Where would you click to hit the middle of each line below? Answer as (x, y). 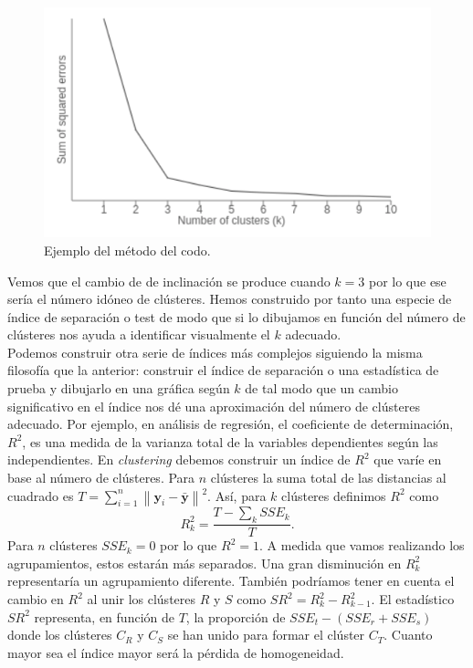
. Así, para (237, 495)
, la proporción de (236, 616)
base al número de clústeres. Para (101, 478)
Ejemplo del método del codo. (127, 250)
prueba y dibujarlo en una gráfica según (119, 388)
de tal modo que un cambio (321, 388)
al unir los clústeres (142, 599)
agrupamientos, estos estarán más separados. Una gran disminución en (205, 563)
